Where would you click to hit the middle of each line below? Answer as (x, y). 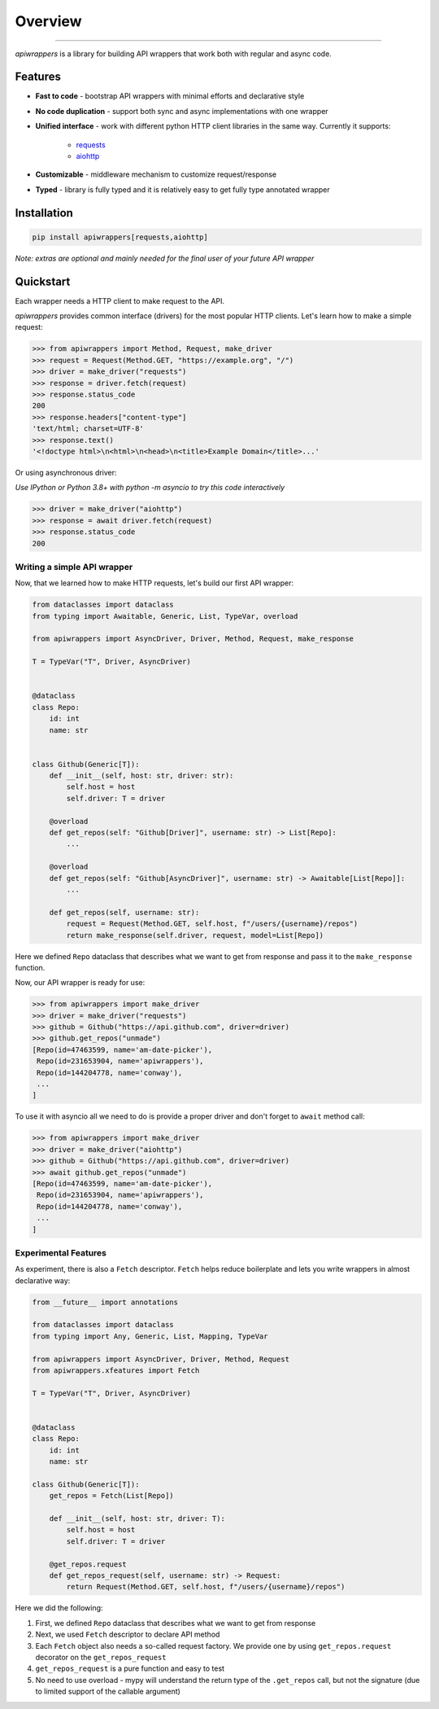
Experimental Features (61, 1252)
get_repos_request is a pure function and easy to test (130, 1668)
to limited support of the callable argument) (108, 1691)
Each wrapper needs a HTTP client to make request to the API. (120, 300)
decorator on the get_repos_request (101, 1657)
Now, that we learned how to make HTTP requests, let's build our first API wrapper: (154, 583)
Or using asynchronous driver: (66, 472)
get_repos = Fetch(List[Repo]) (111, 1496)
